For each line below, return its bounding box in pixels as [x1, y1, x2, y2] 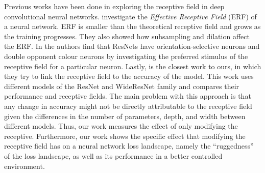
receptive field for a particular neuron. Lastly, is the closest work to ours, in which [4, 61, 261, 71]
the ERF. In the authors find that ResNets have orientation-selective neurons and [4, 41, 260, 51]
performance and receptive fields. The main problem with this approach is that [4, 91, 251, 101]
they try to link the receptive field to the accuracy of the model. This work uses [4, 71, 254, 81]
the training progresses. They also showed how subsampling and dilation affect [4, 31, 250, 41]
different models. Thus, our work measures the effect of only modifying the [4, 121, 238, 131]
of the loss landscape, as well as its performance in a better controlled [4, 150, 223, 161]
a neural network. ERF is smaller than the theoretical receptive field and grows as [4, 21, 261, 32]
